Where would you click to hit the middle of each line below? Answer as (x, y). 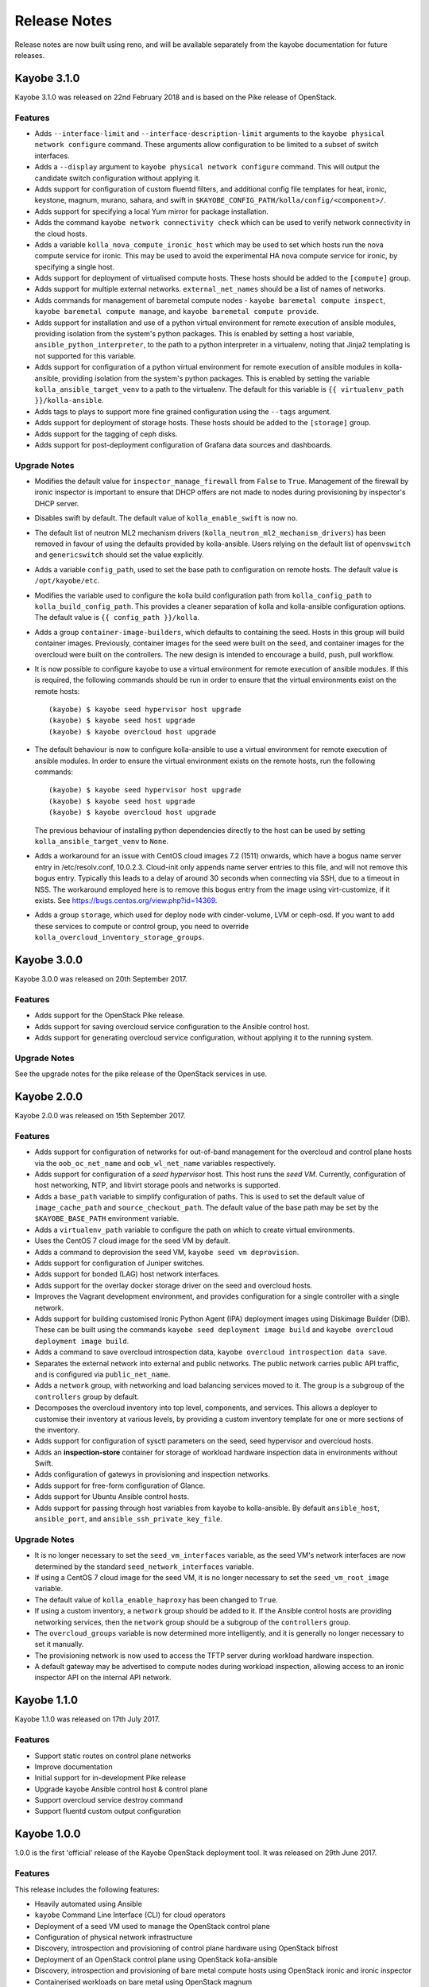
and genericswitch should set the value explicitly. (119, 555)
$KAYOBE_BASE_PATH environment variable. (107, 1218)
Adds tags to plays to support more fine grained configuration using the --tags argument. (183, 411)
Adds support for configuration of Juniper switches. (120, 1263)
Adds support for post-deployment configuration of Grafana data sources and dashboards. (184, 444)
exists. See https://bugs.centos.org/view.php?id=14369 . (126, 900)
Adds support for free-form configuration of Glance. (120, 1485)
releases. (30, 55)
